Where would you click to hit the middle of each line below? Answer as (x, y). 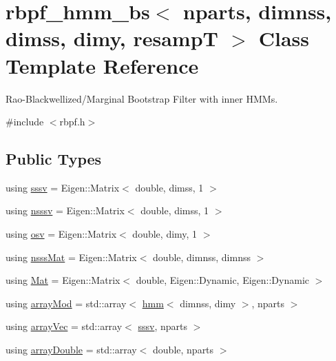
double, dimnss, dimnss (202, 257)
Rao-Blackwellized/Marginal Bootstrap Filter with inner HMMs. (142, 98)
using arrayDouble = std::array (71, 350)
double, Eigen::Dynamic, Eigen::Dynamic (223, 280)
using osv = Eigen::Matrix (61, 234)
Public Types (54, 159)
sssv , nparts (162, 326)
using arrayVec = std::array (64, 326)
